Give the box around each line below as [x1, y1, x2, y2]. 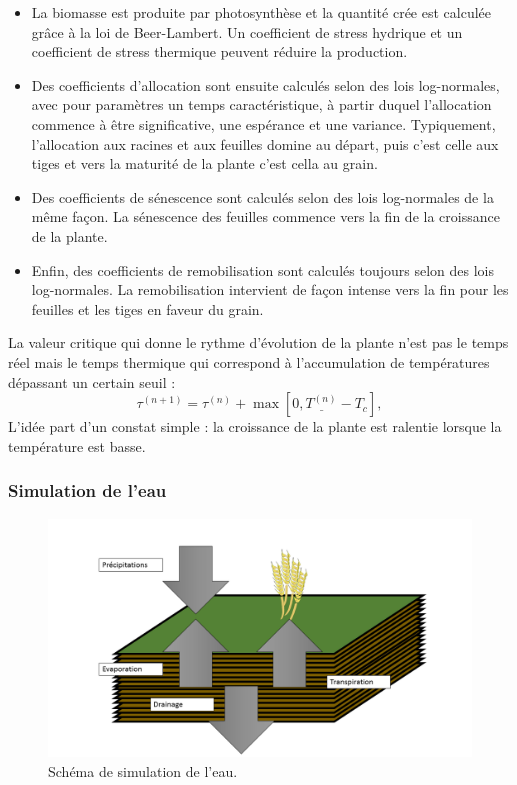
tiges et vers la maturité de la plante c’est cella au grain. [31, 153, 378, 174]
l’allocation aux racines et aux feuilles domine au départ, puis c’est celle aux [31, 133, 499, 154]
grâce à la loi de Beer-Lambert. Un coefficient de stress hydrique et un [31, 21, 463, 42]
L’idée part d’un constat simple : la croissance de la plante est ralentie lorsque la [8, 416, 502, 437]
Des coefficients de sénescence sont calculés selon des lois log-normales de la [31, 186, 494, 207]
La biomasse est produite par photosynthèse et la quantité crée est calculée [31, 2, 492, 22]
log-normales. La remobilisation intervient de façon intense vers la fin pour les [31, 279, 509, 300]
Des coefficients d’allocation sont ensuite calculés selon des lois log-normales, [31, 74, 500, 95]
